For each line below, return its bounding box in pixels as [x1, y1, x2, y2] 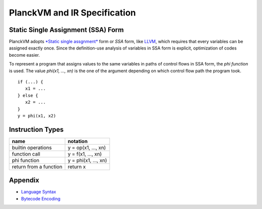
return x [67, 163, 86, 170]
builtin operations [12, 144, 52, 151]
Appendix [9, 176, 39, 184]
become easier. [9, 52, 40, 58]
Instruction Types [9, 125, 64, 133]
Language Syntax [21, 189, 56, 195]
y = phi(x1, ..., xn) [67, 157, 107, 163]
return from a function [12, 163, 63, 170]
